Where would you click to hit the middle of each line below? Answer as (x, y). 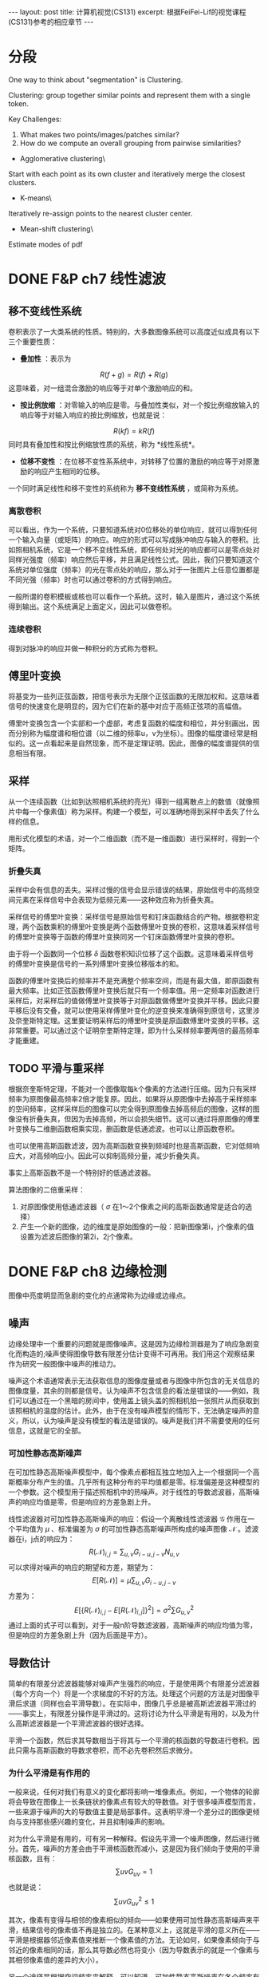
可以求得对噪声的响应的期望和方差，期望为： (82, 1568)
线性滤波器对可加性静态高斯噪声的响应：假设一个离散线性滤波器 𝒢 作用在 (128, 1519)
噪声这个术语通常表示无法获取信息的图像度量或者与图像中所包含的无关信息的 (134, 1381)
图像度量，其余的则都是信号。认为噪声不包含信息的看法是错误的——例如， (130, 1391)
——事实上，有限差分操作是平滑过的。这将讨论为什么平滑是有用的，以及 (127, 1714)
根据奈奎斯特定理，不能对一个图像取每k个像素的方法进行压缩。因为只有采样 (132, 1089)
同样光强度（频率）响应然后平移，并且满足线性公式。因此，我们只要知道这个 (134, 559)
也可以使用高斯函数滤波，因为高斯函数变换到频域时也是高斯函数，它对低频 (130, 1146)
